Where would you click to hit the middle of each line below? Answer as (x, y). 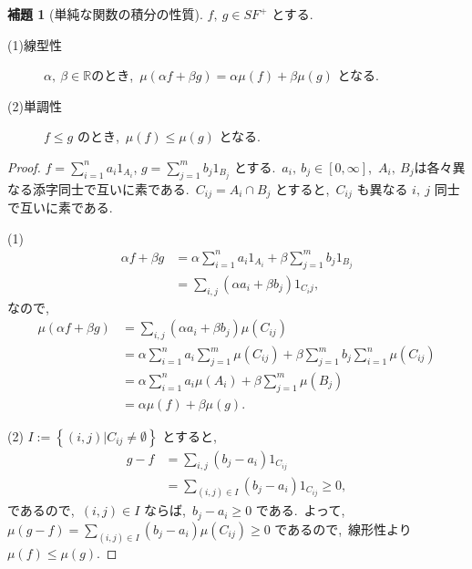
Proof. (24, 166)
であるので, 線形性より (343, 528)
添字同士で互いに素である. (111, 188)
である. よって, (300, 510)
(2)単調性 (35, 105)
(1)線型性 (35, 44)
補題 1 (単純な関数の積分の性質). (105, 14)
